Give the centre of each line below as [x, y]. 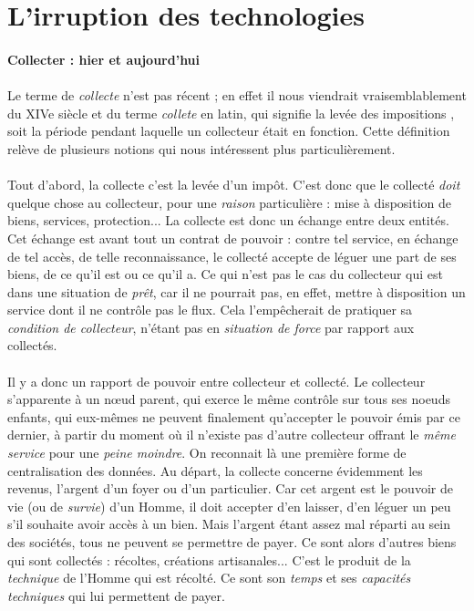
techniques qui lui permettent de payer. [116, 595]
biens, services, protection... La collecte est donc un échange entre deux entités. [228, 220]
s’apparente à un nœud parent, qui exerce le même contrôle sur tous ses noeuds [229, 399]
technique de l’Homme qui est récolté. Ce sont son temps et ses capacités [209, 578]
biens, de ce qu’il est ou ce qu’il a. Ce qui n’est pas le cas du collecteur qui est [225, 274]
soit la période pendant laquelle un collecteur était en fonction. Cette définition [229, 131]
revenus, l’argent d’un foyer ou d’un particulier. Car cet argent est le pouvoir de [230, 488]
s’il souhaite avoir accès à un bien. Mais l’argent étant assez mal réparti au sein [229, 524]
